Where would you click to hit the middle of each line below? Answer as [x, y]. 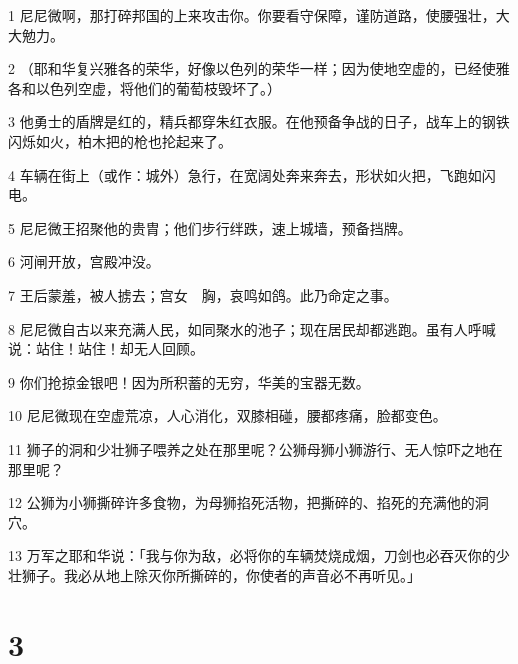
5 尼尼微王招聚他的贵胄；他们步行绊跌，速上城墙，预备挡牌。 [210, 227]
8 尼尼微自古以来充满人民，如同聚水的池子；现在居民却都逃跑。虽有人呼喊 [252, 328]
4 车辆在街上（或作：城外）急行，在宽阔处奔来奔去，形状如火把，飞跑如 [245, 174]
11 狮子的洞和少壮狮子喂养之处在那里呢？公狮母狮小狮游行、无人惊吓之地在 [255, 448]
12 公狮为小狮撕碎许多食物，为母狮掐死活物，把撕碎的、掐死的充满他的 [241, 502]
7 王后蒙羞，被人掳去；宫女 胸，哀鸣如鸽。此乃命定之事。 [203, 294]
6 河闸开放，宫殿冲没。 [84, 261]
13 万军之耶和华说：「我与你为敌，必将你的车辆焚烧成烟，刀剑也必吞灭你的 [252, 555]
